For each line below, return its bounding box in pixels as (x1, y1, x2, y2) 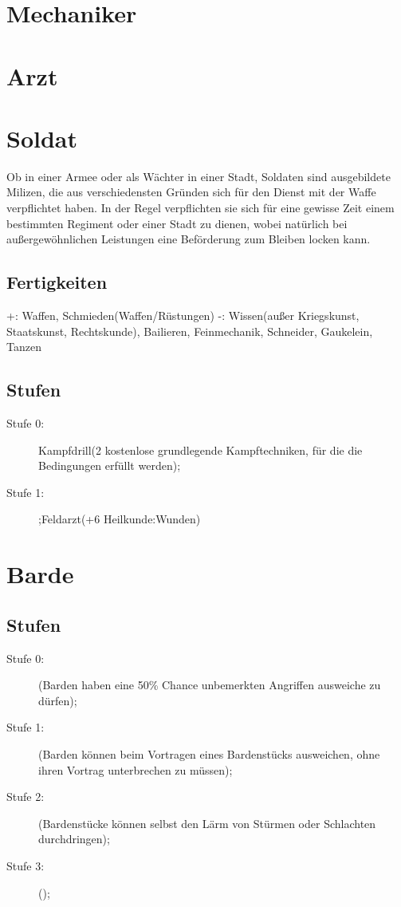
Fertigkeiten (6, 270, 108, 294)
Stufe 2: (6, 788, 45, 805)
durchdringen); (38, 830, 110, 847)
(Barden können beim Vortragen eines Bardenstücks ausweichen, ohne (38, 745, 380, 762)
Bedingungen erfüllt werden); (38, 457, 181, 474)
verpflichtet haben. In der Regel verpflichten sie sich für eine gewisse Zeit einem (6, 199, 395, 216)
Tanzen (6, 338, 41, 355)
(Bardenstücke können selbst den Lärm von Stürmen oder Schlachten (38, 814, 376, 831)
